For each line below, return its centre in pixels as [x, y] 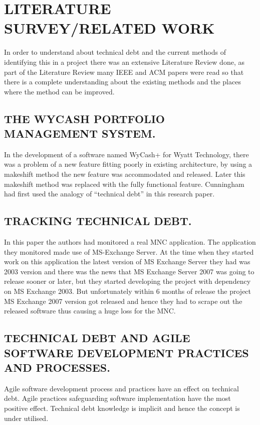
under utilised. [26, 418]
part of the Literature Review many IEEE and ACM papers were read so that [124, 72]
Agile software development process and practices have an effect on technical [121, 388]
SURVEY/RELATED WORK [109, 28]
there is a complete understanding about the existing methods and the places [122, 82]
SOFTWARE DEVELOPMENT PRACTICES [126, 352]
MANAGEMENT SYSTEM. [80, 133]
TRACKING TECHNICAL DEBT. [98, 221]
